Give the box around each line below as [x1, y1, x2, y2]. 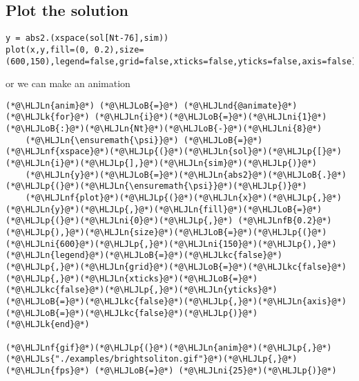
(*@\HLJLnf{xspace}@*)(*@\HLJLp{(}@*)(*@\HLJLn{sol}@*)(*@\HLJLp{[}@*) [6, 147, 342, 157]
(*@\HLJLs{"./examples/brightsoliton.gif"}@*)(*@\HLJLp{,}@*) [6, 354, 298, 364]
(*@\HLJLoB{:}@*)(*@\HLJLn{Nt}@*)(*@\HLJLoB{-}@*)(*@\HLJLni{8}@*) [6, 124, 322, 134]
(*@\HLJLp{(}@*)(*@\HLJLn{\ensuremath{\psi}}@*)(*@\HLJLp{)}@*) [6, 181, 307, 192]
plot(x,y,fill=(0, [6, 44, 90, 55]
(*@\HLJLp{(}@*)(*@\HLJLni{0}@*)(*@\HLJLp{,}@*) [6, 216, 233, 226]
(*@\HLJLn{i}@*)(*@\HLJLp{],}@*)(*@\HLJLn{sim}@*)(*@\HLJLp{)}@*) [6, 158, 318, 169]
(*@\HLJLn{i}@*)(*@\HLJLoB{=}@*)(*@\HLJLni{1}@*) [94, 112, 327, 122]
